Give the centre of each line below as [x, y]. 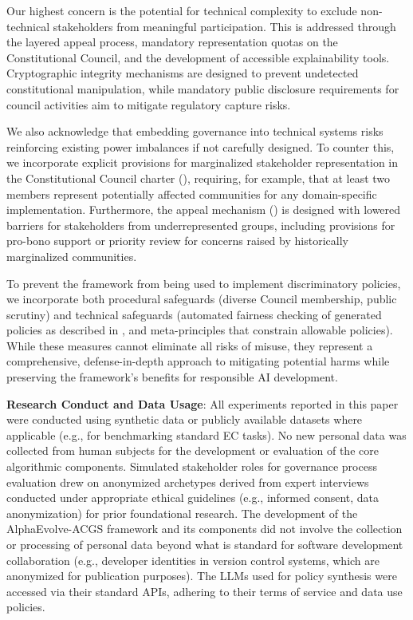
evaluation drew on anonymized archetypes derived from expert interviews [188, 482]
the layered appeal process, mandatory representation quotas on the [172, 42]
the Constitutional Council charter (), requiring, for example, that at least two [199, 178]
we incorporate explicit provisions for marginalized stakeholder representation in [203, 162]
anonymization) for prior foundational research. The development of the [182, 513]
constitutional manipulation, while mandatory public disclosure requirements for [203, 88]
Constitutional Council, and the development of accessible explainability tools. [198, 57]
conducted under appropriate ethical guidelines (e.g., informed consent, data [193, 498]
